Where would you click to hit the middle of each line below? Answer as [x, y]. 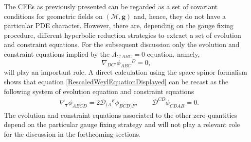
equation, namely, [173, 54]
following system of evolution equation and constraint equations [99, 91]
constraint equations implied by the [57, 54]
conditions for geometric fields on [53, 16]
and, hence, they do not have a [180, 16]
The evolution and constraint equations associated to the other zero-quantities [121, 115]
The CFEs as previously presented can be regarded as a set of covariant [111, 6]
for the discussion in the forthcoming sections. [72, 134]
